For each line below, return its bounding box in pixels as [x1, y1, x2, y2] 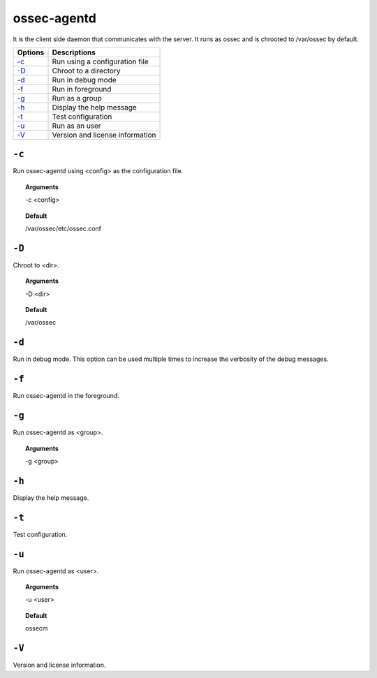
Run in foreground [52, 84, 112, 94]
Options [17, 47, 45, 57]
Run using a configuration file [52, 57, 149, 66]
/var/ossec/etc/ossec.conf [25, 224, 101, 233]
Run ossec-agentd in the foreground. [13, 392, 120, 400]
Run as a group [52, 93, 103, 103]
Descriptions [52, 47, 96, 57]
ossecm [25, 624, 48, 633]
